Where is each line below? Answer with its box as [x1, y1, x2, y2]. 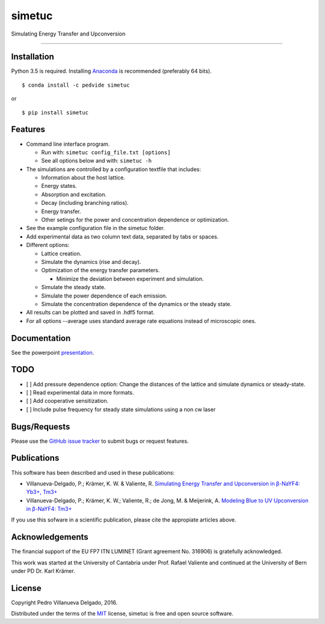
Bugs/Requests [11, 422, 70, 432]
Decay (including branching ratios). [41, 199, 129, 207]
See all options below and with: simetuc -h [41, 157, 152, 164]
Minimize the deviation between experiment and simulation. [56, 275, 204, 282]
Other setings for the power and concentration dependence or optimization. [41, 216, 229, 223]
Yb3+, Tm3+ [26, 488, 58, 496]
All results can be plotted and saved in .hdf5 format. [26, 309, 155, 316]
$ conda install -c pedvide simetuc [22, 81, 130, 89]
